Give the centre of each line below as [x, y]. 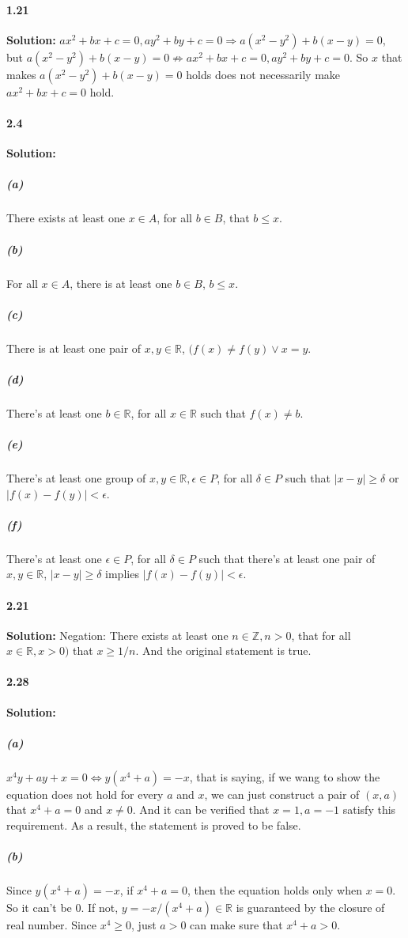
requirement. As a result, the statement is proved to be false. [154, 825]
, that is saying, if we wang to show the [285, 776]
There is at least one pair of [74, 348]
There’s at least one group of [76, 477]
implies [122, 574]
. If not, [100, 908]
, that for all [321, 635]
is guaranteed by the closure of [310, 908]
